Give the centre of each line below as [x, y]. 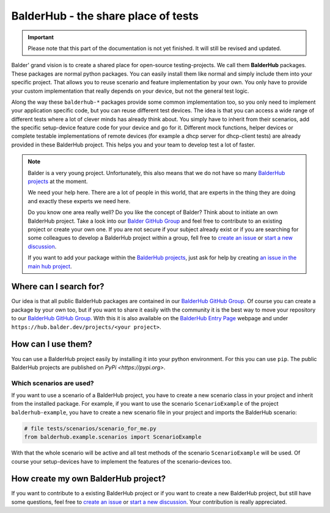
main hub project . [50, 266]
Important [41, 37]
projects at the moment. [58, 181]
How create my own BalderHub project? [89, 479]
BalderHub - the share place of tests [105, 16]
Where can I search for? [58, 287]
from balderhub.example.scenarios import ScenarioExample [113, 437]
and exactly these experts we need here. [79, 201]
